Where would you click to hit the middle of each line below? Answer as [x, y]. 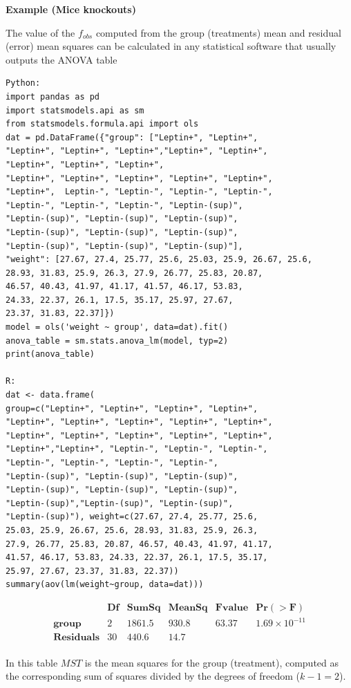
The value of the [40, 32]
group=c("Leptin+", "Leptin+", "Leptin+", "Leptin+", [132, 408]
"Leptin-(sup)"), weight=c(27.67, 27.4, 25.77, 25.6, [132, 517]
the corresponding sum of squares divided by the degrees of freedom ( [153, 676]
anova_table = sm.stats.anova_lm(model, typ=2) [117, 341]
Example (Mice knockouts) [71, 9]
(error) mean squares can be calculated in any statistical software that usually [171, 46]
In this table [32, 662]
